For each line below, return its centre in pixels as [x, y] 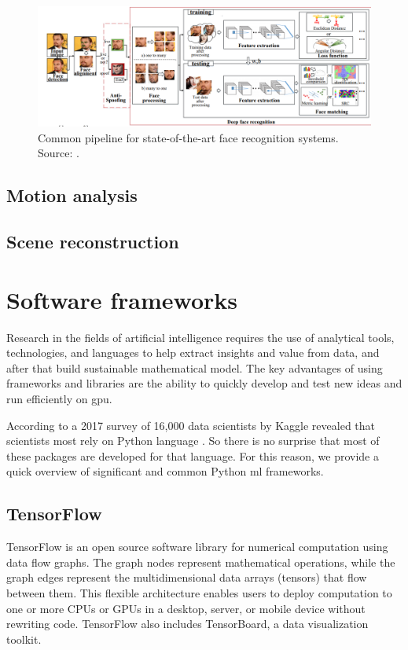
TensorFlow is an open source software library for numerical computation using [197, 547]
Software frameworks [122, 299]
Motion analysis [72, 195]
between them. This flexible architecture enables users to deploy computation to [199, 593]
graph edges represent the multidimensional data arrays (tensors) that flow [187, 577]
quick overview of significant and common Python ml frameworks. [165, 471]
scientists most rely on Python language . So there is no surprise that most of [193, 441]
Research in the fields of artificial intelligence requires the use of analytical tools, [200, 337]
